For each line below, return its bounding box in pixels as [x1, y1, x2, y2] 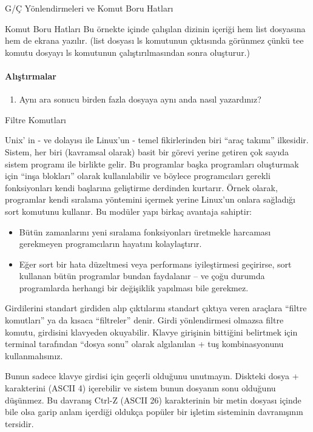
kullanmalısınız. [5, 349, 63, 362]
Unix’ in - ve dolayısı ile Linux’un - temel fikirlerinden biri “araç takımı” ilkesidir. [5, 133, 309, 146]
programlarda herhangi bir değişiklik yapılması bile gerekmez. [19, 281, 249, 294]
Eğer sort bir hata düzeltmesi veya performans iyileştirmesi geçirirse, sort [19, 257, 292, 270]
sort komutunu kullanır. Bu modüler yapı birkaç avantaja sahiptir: [5, 204, 252, 217]
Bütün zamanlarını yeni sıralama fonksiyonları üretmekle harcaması [19, 225, 271, 238]
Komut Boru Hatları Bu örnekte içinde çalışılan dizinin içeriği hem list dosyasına [5, 22, 306, 35]
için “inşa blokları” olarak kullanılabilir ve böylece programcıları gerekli [5, 169, 271, 182]
